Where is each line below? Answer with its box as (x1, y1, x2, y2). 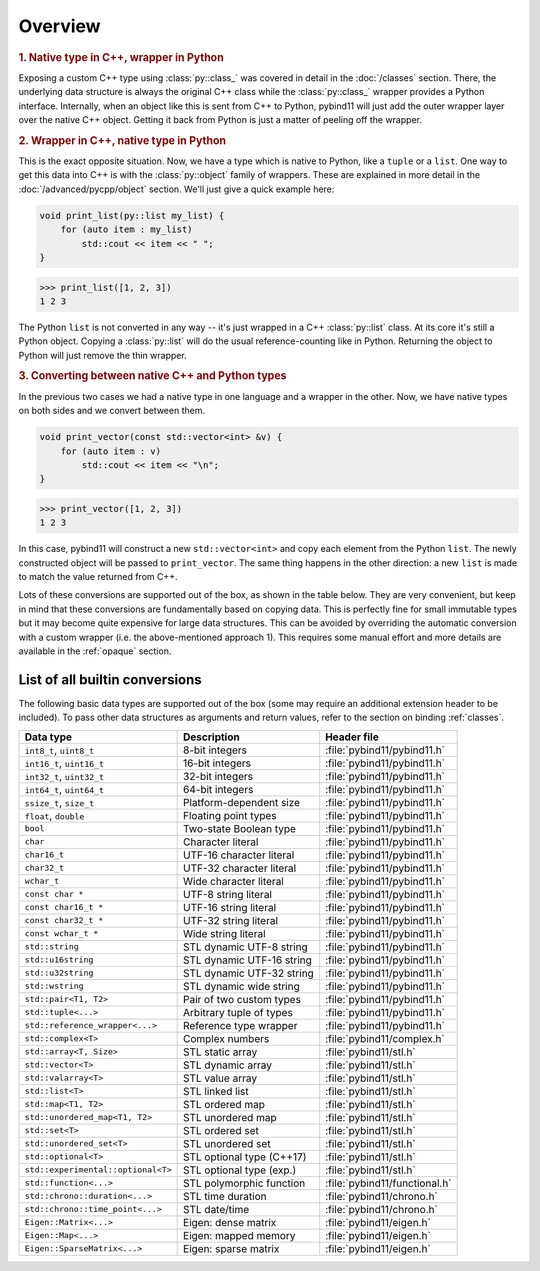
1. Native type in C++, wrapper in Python (18, 50, 224, 64)
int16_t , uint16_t (24, 756, 105, 770)
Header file (325, 730, 379, 744)
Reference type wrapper (183, 1018, 298, 1032)
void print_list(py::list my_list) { (39, 210, 225, 221)
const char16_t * (24, 902, 104, 913)
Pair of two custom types (183, 992, 302, 1006)
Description (183, 730, 240, 744)
